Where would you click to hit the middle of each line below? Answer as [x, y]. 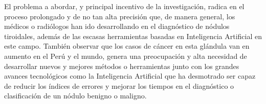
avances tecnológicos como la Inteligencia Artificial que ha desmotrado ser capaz [130, 76]
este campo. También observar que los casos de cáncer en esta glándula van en [127, 46]
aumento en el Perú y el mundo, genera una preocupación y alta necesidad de [126, 56]
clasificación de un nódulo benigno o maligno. [75, 96]
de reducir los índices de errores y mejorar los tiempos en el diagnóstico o [119, 85]
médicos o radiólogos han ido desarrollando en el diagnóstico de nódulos [117, 26]
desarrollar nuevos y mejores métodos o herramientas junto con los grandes [122, 66]
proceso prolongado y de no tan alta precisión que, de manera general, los [120, 16]
